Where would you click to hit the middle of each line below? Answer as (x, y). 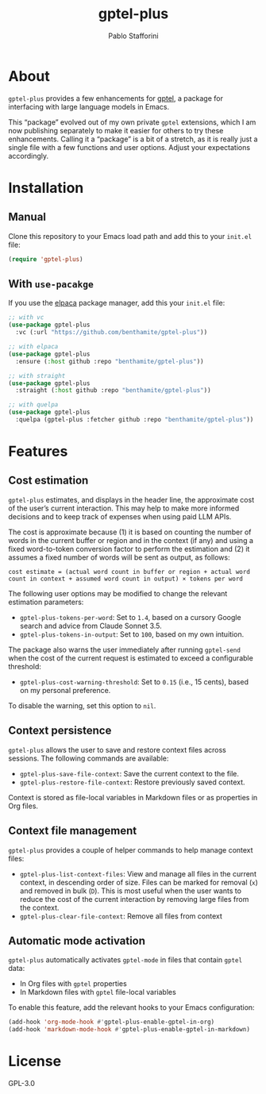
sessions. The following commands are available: (89, 758)
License (35, 1061)
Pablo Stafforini (133, 36)
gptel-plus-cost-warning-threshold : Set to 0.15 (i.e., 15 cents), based (134, 682)
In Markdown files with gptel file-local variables (98, 992)
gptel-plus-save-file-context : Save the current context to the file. (129, 773)
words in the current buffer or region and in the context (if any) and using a (131, 540)
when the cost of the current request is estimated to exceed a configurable (131, 658)
